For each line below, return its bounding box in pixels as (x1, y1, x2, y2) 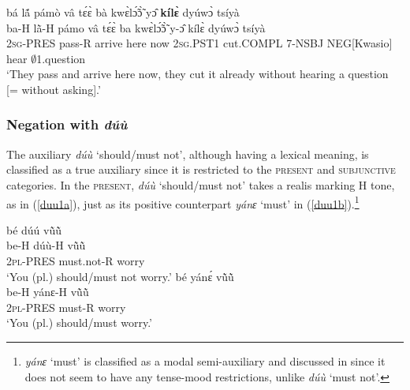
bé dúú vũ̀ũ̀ (6, 221, 62, 238)
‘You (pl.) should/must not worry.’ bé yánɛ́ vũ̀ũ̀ (6, 268, 234, 284)
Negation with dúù (6, 114, 128, 134)
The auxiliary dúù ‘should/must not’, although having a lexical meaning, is (6, 145, 369, 162)
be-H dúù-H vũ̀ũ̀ (6, 237, 86, 253)
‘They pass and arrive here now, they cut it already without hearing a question (6, 66, 389, 82)
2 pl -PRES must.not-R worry (6, 253, 145, 268)
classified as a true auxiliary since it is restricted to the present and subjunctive (6, 161, 396, 178)
